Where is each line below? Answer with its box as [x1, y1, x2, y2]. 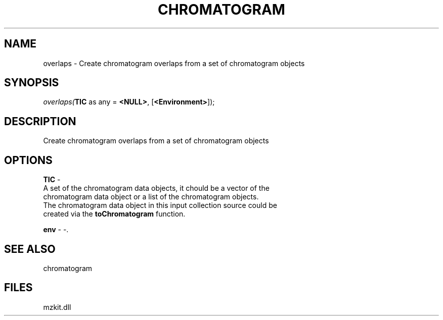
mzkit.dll [43, 302, 71, 311]
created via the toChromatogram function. [43, 209, 186, 219]
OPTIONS [4, 153, 53, 167]
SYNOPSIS [4, 76, 59, 89]
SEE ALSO [4, 242, 56, 255]
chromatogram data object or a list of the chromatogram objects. [43, 192, 259, 201]
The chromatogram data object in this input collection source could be [43, 201, 277, 210]
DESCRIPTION [4, 115, 76, 128]
